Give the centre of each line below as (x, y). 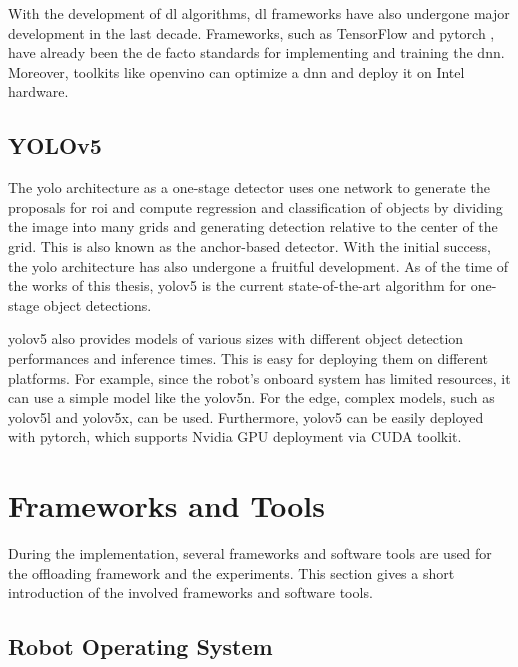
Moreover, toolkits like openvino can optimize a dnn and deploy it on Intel (236, 71)
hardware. (38, 91)
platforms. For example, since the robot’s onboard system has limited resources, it (259, 377)
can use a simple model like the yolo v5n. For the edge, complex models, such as (251, 397)
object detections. (97, 304)
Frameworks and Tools (166, 505)
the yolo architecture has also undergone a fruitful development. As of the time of (258, 265)
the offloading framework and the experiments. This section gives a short (231, 572)
